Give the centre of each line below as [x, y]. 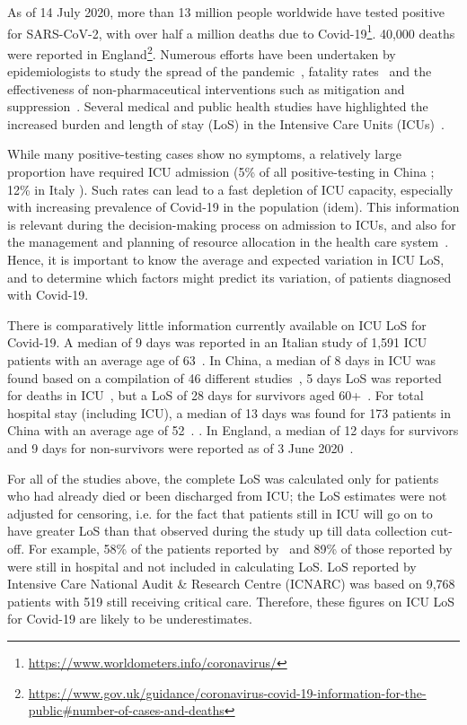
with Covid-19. [48, 295]
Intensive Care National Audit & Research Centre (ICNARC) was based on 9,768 [231, 584]
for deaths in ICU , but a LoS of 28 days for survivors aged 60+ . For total [216, 395]
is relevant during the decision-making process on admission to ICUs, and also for [232, 224]
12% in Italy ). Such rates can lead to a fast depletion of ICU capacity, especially [230, 189]
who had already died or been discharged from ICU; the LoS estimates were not [227, 496]
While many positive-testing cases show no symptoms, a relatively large [204, 154]
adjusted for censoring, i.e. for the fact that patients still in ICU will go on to [220, 513]
